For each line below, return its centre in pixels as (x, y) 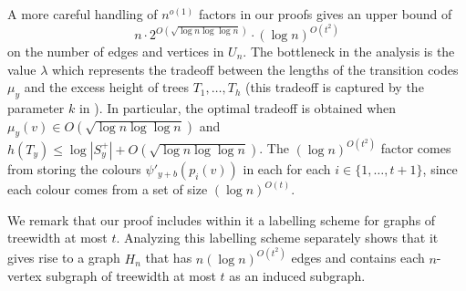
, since (440, 168)
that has (169, 258)
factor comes (416, 148)
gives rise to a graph (64, 258)
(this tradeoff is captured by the (335, 87)
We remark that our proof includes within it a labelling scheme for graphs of (222, 219)
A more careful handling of (83, 14)
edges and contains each (358, 258)
